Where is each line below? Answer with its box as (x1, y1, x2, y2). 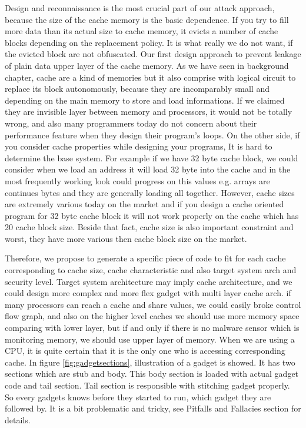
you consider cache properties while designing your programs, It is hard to (5, 140, 272, 152)
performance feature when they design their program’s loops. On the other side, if (5, 128, 300, 141)
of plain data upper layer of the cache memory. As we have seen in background (5, 59, 289, 71)
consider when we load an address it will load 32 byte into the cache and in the (5, 163, 291, 175)
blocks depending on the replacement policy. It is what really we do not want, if (5, 36, 293, 48)
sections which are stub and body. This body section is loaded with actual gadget (5, 367, 299, 380)
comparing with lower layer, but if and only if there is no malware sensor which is (5, 321, 300, 334)
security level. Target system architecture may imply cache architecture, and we (5, 275, 292, 287)
